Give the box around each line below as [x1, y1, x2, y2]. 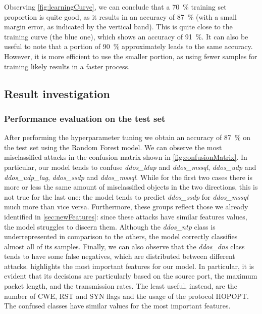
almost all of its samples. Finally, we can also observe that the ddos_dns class [4, 241, 245, 251]
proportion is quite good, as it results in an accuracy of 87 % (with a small [4, 11, 237, 22]
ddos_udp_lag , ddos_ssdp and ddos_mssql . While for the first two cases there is [4, 171, 252, 182]
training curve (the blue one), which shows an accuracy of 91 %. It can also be [4, 31, 248, 41]
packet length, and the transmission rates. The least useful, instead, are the [4, 281, 237, 291]
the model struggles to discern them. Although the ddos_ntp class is [4, 221, 216, 232]
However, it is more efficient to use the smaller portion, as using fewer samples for [4, 51, 257, 61]
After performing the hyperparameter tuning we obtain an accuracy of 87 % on [4, 132, 250, 143]
